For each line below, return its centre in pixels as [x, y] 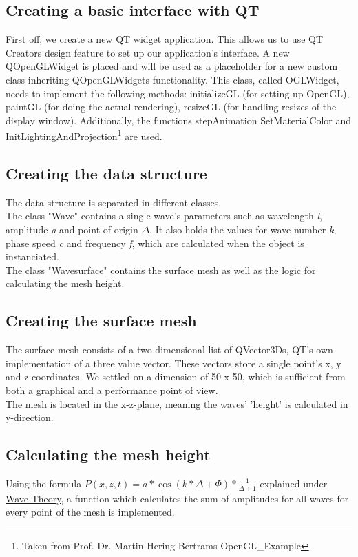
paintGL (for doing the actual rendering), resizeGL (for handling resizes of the [171, 107]
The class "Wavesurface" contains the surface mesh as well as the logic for [161, 270]
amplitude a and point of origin [72, 229]
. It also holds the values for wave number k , [243, 229]
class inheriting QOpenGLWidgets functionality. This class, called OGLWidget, [172, 79]
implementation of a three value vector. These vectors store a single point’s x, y [173, 363]
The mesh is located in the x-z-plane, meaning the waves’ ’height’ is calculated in [177, 403]
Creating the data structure [106, 173]
